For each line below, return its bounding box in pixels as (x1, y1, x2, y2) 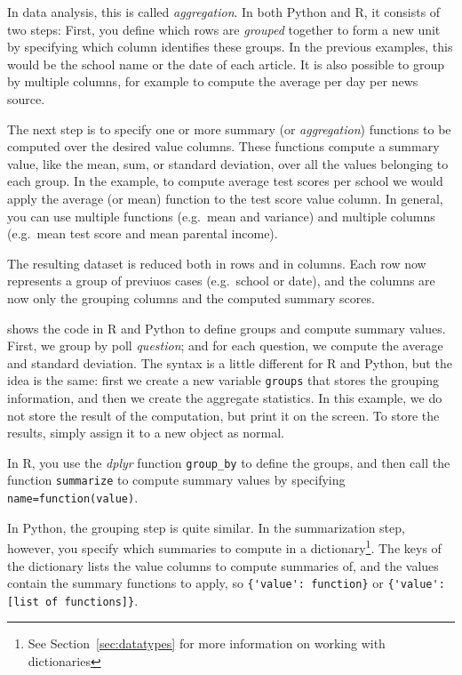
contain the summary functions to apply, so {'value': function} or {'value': (7, 574, 445, 592)
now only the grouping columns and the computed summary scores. (7, 288, 375, 307)
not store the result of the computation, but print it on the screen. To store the (7, 406, 440, 424)
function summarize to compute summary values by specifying (7, 470, 346, 489)
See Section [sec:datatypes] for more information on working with (28, 634, 386, 653)
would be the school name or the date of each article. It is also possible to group (7, 54, 445, 73)
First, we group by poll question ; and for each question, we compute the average (7, 336, 443, 355)
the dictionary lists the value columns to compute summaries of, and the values (7, 556, 439, 575)
